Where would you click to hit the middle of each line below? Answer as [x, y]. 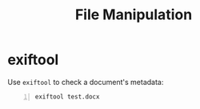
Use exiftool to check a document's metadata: [86, 82]
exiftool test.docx [67, 97]
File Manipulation [134, 15]
